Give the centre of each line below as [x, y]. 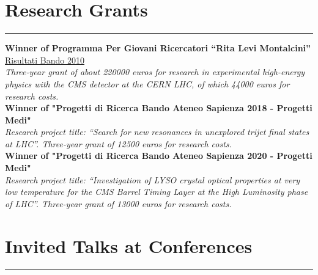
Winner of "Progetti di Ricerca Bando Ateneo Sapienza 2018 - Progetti [159, 108]
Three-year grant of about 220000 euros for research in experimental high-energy [155, 72]
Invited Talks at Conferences [129, 245]
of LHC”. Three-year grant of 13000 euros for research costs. [118, 203]
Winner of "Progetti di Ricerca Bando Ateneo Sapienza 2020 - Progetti [159, 156]
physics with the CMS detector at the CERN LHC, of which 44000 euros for [147, 83]
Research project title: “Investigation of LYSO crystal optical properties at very [153, 179]
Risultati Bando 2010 [45, 60]
